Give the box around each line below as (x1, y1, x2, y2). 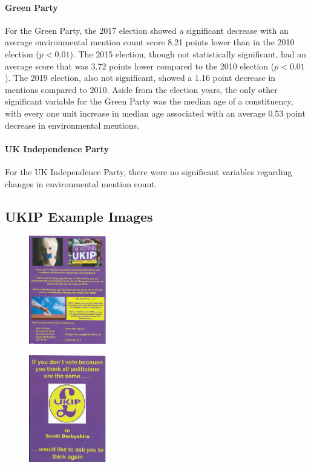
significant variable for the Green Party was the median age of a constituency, (5, 95, 293, 108)
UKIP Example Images (5, 207, 153, 225)
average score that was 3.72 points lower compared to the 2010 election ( (5, 59, 275, 72)
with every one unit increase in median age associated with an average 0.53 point (5, 106, 306, 119)
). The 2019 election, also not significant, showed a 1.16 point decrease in (5, 71, 276, 84)
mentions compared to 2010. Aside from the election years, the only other (5, 83, 278, 95)
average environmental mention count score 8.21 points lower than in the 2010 (5, 36, 295, 48)
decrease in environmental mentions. (5, 118, 139, 131)
